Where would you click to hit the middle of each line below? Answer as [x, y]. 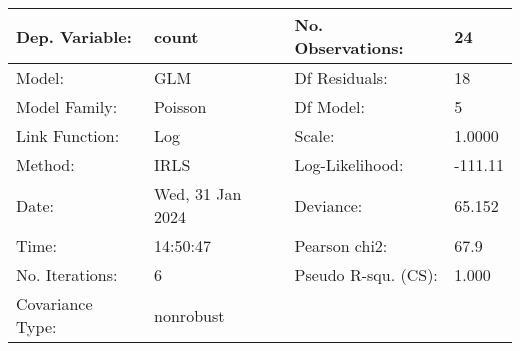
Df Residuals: [341, 77]
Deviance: [328, 205]
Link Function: [68, 135]
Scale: [314, 135]
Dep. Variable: [74, 36]
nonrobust [189, 315]
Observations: [349, 47]
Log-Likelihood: [349, 164]
